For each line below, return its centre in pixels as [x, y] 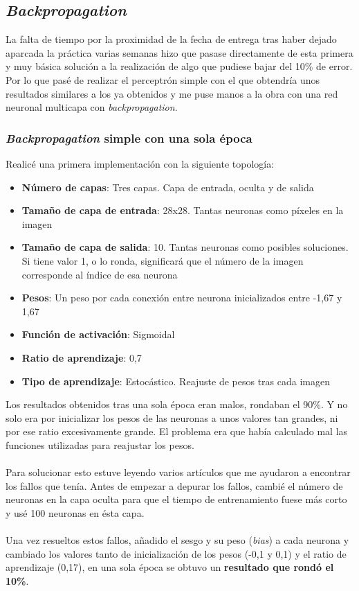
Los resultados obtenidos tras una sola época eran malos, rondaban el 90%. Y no [177, 404]
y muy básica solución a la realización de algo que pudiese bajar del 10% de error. [179, 66]
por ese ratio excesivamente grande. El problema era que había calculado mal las [177, 431]
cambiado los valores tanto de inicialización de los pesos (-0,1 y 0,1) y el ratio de [176, 553]
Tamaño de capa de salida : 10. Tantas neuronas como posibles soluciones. [185, 247]
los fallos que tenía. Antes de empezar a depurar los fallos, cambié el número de [174, 485]
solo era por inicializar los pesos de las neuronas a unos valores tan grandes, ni [172, 417]
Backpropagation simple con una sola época [129, 138]
